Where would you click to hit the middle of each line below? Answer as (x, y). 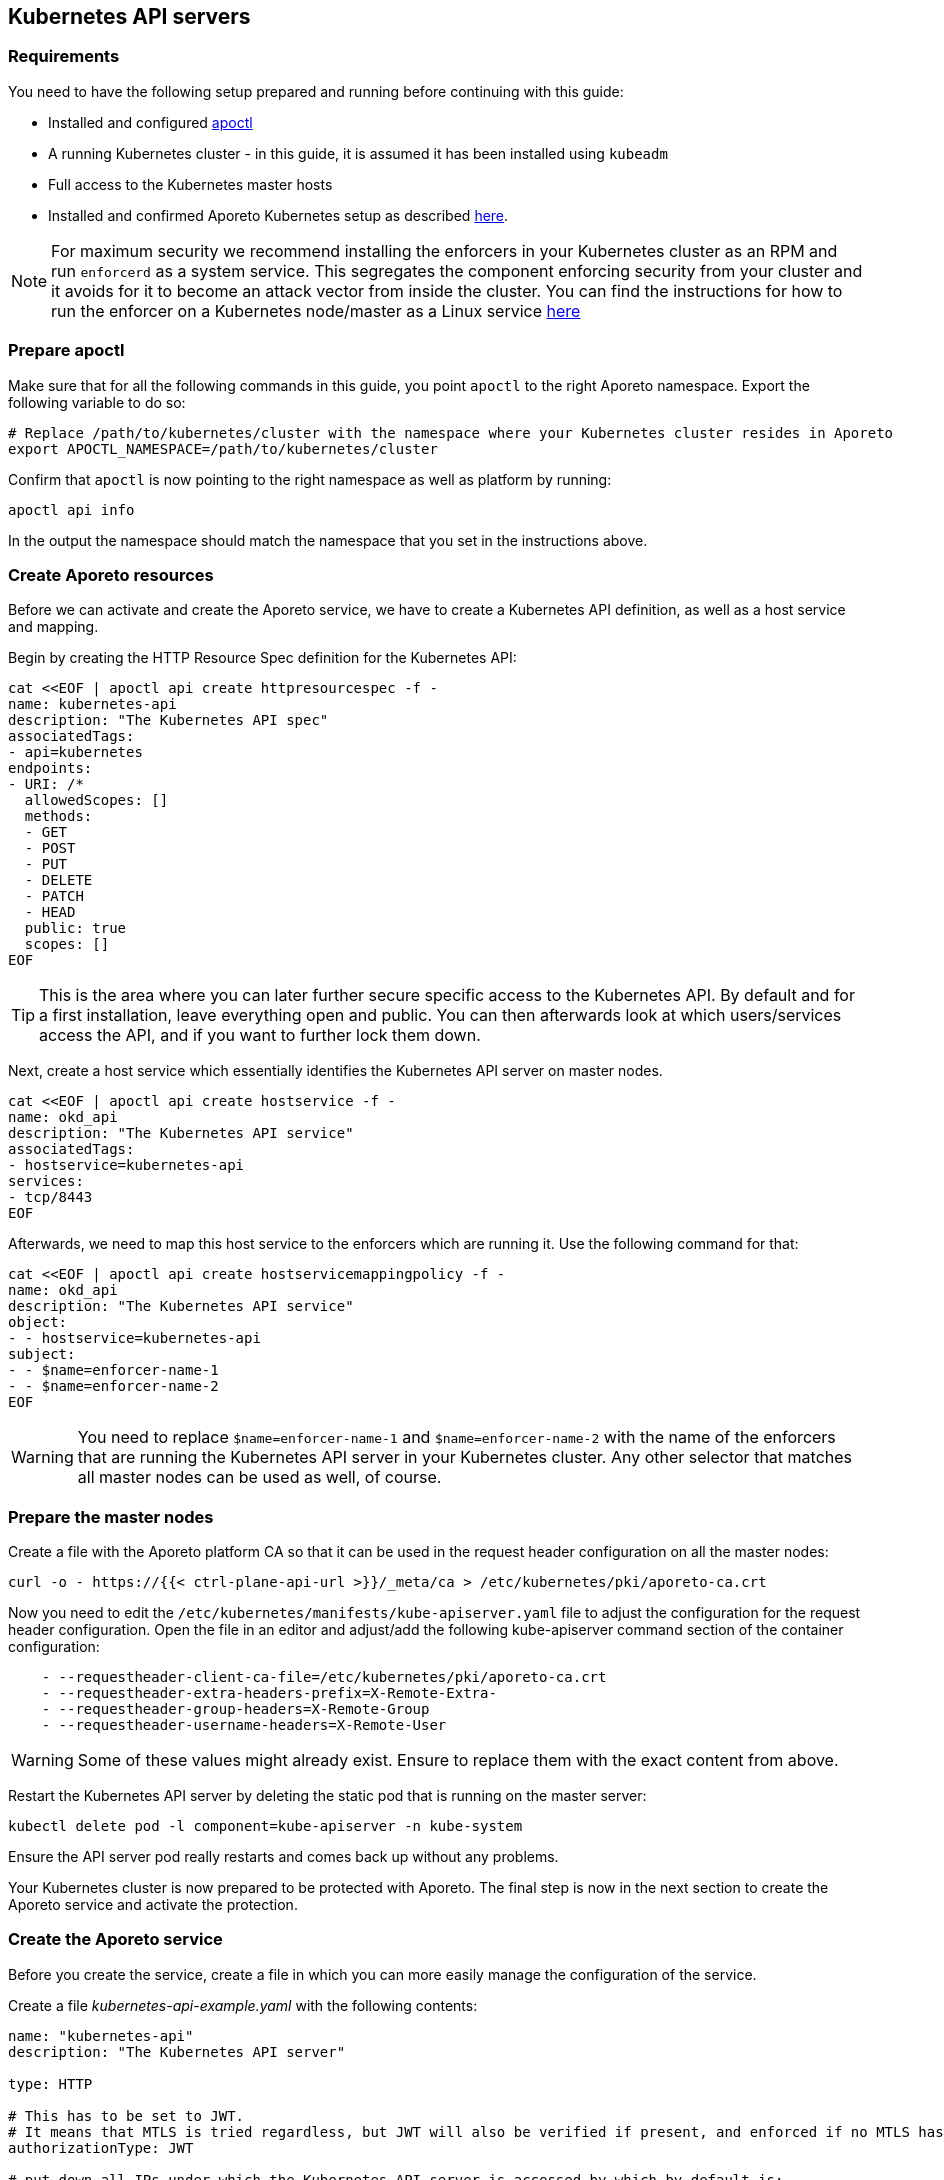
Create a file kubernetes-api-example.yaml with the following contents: (243, 2005)
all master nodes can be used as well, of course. (259, 1477)
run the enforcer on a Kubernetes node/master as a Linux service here (316, 310)
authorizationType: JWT (101, 2147)
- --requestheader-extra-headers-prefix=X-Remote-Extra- (269, 1693)
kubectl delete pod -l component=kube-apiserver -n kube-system (265, 1826)
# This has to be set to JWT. (126, 2115)
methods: (58, 816)
